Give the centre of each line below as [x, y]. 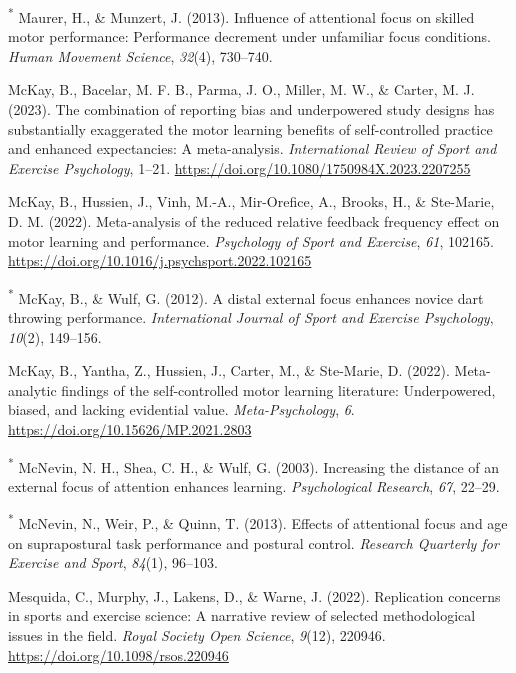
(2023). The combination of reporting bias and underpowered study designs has [251, 109]
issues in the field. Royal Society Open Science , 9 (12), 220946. [197, 635]
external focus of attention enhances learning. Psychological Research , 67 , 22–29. [254, 485]
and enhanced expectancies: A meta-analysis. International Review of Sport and [252, 148]
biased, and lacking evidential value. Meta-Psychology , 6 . [181, 409]
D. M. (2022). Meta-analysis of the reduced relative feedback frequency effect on [254, 221]
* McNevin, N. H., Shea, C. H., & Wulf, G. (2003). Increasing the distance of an [254, 465]
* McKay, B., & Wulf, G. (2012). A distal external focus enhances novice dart [246, 296]
